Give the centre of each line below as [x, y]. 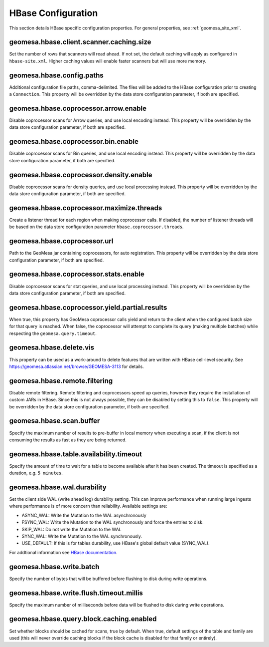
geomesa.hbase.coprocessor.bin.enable [74, 142]
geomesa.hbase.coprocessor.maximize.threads [86, 208]
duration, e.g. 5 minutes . [36, 473]
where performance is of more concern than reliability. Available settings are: [88, 506]
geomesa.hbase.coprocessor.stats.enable [77, 274]
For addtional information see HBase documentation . [64, 552]
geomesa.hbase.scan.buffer [55, 421]
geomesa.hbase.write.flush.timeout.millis [76, 593]
